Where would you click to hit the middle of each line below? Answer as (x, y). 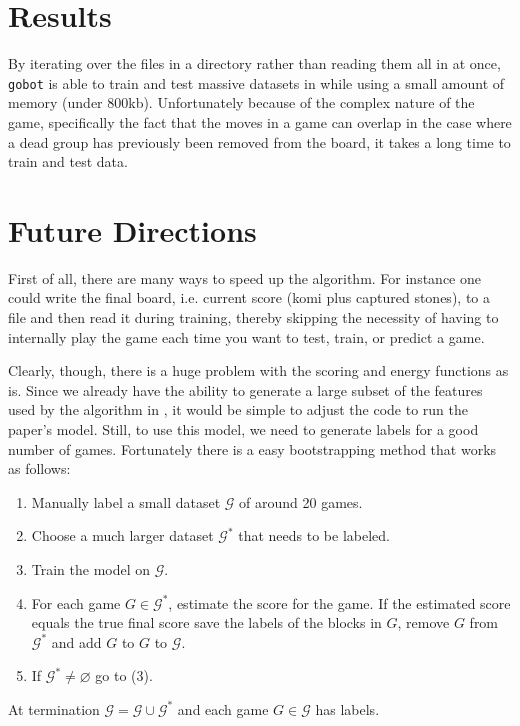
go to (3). (124, 675)
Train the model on (91, 569)
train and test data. (68, 161)
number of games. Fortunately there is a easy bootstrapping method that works (252, 448)
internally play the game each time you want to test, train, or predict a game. (246, 336)
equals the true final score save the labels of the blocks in (206, 622)
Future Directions (132, 229)
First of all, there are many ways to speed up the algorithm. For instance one (244, 277)
